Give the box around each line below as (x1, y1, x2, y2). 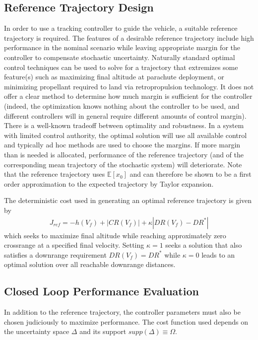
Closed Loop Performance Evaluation (4, 283, 199, 299)
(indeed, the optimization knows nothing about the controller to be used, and (4, 100, 240, 111)
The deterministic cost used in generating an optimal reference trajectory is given (4, 195, 252, 205)
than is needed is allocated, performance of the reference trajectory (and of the (4, 149, 244, 159)
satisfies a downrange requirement (4, 249, 107, 260)
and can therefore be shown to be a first (129, 169, 252, 179)
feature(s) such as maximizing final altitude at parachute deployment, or (4, 71, 224, 82)
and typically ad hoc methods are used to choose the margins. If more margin (4, 139, 241, 150)
